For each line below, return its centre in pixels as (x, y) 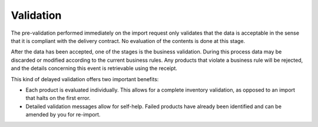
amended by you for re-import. (63, 115)
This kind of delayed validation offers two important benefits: (85, 79)
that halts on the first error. (58, 98)
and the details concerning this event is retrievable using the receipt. (94, 68)
